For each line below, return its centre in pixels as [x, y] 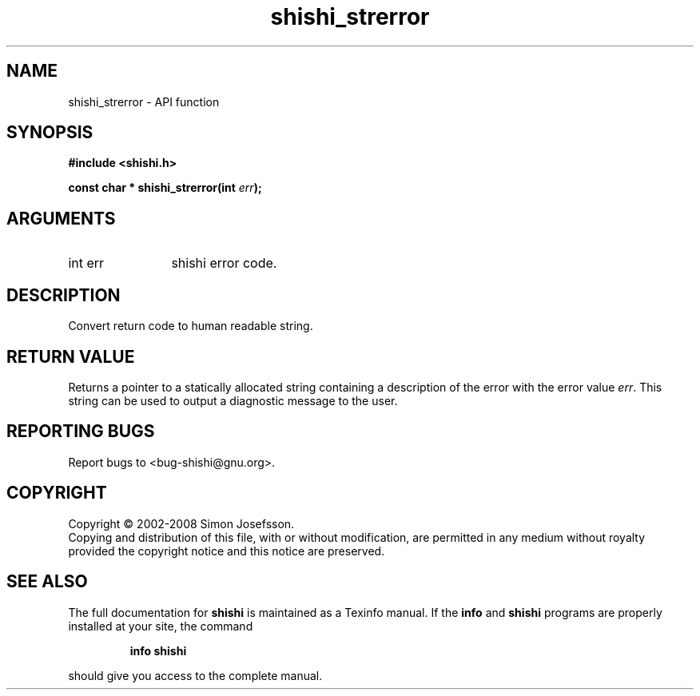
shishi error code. [224, 263]
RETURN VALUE [71, 356]
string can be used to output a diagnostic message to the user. [233, 400]
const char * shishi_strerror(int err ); [165, 188]
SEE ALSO [47, 582]
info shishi [158, 650]
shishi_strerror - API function [144, 101]
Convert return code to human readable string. [191, 326]
